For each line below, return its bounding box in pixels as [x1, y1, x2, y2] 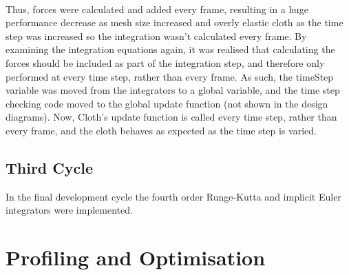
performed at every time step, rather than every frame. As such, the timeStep [6, 69, 334, 83]
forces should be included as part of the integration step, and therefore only [6, 55, 325, 70]
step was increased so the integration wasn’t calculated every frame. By [6, 28, 307, 43]
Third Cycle [6, 156, 94, 178]
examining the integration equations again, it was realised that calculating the [6, 42, 335, 57]
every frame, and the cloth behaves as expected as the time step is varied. [6, 123, 317, 137]
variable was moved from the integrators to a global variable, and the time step [6, 83, 340, 97]
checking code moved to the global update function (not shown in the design [6, 96, 328, 110]
